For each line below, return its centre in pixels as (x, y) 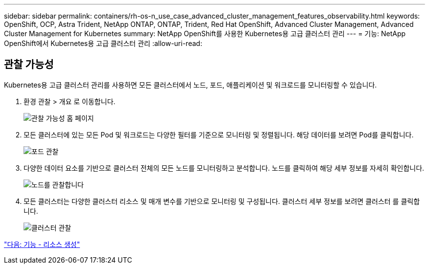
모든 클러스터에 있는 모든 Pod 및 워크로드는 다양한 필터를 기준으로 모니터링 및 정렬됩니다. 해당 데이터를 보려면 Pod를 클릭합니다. (219, 134)
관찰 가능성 (29, 65)
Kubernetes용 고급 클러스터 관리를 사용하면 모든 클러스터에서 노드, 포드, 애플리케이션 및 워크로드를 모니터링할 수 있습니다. (191, 85)
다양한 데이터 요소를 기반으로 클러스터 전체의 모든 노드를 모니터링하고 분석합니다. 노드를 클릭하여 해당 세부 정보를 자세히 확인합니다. (224, 168)
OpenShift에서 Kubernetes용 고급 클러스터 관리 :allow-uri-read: (103, 43)
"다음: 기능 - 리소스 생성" (42, 244)
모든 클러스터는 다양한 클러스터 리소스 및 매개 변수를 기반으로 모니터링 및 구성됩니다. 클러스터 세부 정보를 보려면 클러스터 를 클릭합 (222, 201)
